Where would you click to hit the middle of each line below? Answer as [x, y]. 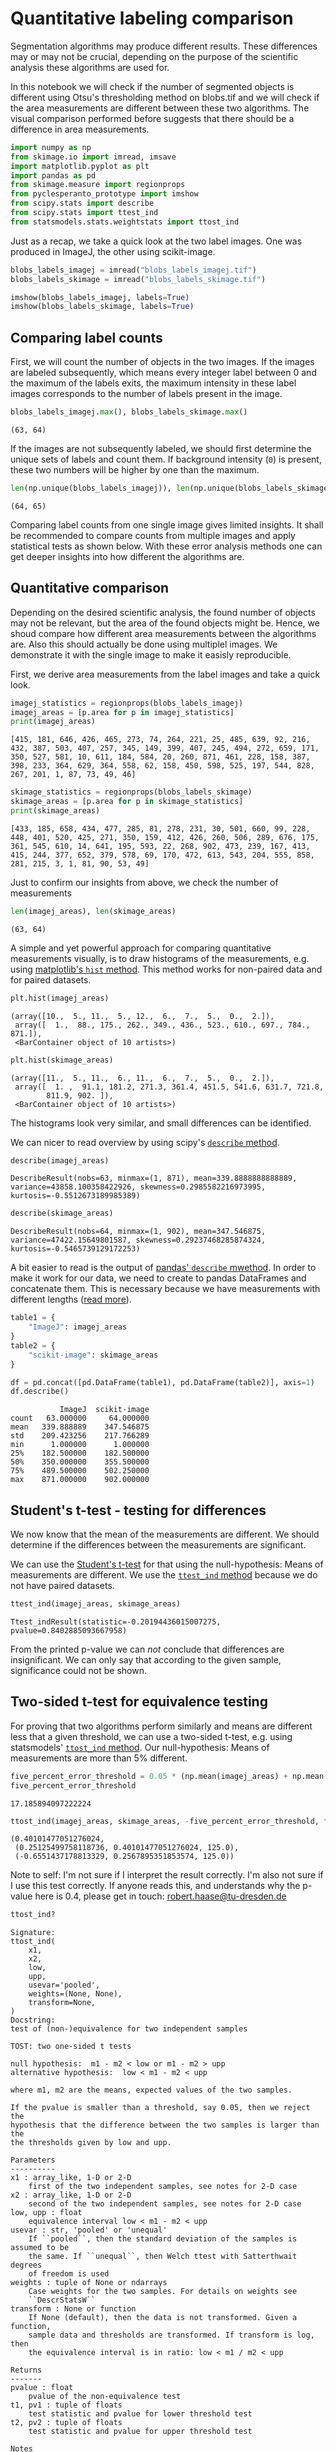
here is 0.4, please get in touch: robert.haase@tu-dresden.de [160, 1896]
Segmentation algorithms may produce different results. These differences [164, 46]
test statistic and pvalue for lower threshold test [140, 2414]
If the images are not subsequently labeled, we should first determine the [161, 448]
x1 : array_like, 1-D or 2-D [71, 2178]
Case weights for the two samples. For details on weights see [163, 2292]
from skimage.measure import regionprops [98, 185]
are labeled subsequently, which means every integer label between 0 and [163, 373]
